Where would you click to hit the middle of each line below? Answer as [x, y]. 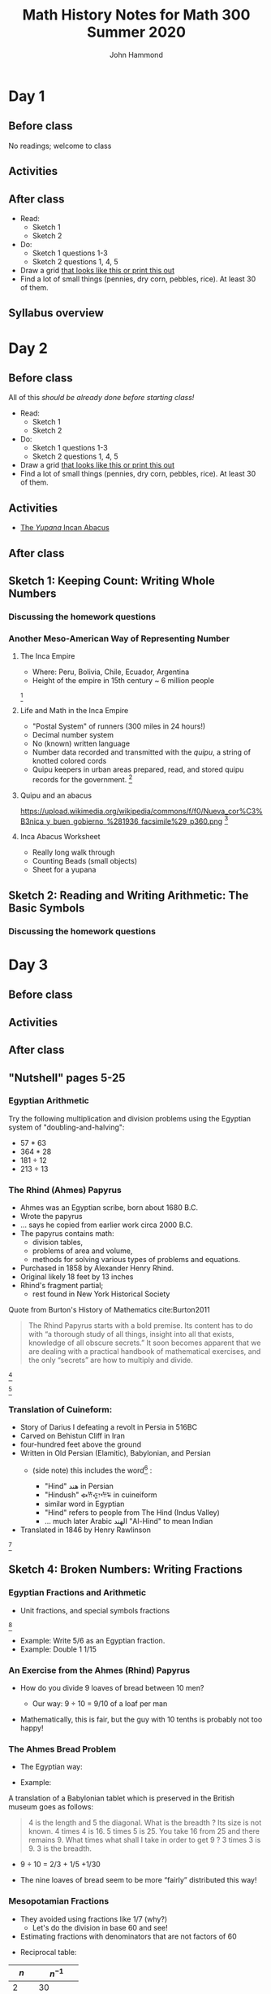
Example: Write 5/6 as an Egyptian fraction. [92, 1640]
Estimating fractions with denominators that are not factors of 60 [128, 1936]
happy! [32, 1728]
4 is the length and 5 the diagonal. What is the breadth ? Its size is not [145, 1822]
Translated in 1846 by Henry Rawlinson [86, 1530]
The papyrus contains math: [67, 1234]
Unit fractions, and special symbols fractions [95, 1610]
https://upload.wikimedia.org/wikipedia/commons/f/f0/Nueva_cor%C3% [142, 811]
